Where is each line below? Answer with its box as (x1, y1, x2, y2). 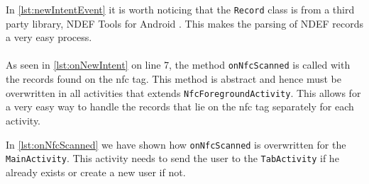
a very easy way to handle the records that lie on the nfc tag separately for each (6, 99, 354, 114)
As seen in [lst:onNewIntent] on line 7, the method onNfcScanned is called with (6, 57, 351, 72)
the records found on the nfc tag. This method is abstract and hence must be (6, 71, 342, 86)
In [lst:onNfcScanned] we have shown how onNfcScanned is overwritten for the (6, 137, 346, 151)
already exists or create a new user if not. (6, 164, 186, 179)
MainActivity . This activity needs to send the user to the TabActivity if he (6, 151, 339, 166)
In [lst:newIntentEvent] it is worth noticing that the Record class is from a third (6, 2, 355, 16)
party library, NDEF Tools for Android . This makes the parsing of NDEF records (6, 16, 363, 30)
